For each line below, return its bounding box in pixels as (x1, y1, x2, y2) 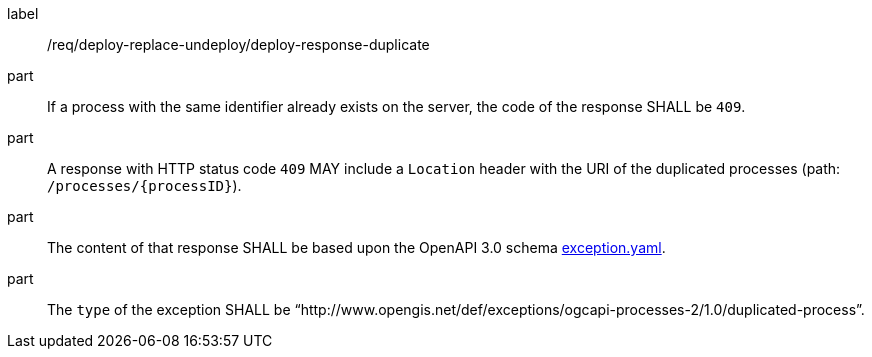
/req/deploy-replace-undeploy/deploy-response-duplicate (47, 36, 430, 53)
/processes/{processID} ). (47, 177, 242, 194)
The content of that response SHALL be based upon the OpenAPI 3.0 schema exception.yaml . (47, 239, 666, 256)
